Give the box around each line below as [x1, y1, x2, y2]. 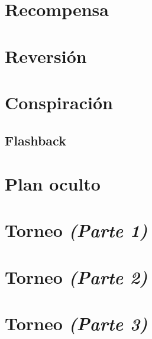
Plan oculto [5, 172, 101, 196]
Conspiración [5, 90, 113, 114]
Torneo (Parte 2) [5, 264, 148, 289]
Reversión [5, 43, 87, 68]
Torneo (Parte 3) [5, 311, 148, 336]
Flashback [5, 131, 66, 149]
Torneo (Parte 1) [5, 218, 148, 243]
